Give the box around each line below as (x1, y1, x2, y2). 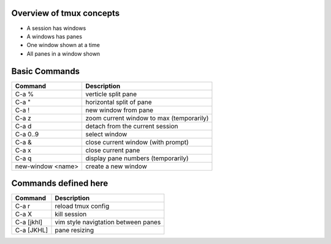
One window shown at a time (26, 42, 101, 49)
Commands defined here (11, 178, 108, 189)
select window (85, 130, 127, 138)
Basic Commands (11, 66, 80, 76)
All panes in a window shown (26, 50, 101, 57)
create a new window (85, 162, 147, 171)
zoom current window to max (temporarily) (85, 114, 209, 122)
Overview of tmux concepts (11, 8, 120, 18)
